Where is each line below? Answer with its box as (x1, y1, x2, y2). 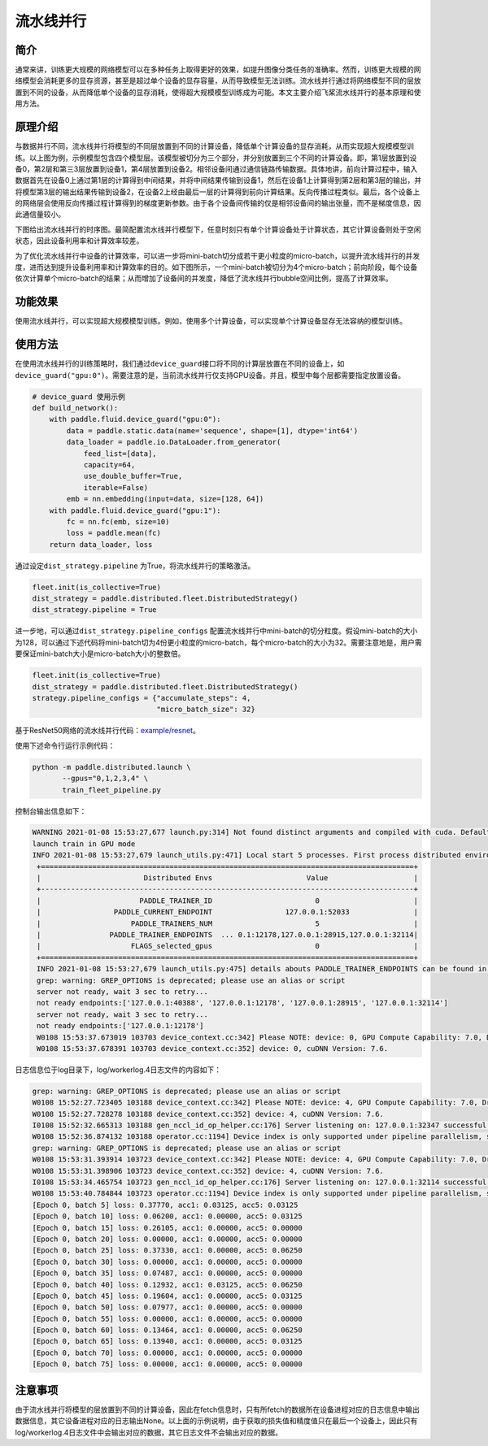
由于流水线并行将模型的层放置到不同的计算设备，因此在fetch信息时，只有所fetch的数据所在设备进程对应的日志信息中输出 (15, 1405, 420, 1414)
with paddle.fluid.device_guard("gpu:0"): (49, 415, 221, 424)
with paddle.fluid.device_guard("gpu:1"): (49, 506, 221, 515)
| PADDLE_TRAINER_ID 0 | (37, 896, 419, 905)
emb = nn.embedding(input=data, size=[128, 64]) (66, 494, 264, 504)
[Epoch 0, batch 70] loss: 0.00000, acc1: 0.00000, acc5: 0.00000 (32, 1348, 303, 1357)
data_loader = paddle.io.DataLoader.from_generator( (66, 437, 281, 447)
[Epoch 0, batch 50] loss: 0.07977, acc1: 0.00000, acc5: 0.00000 (32, 1303, 303, 1312)
